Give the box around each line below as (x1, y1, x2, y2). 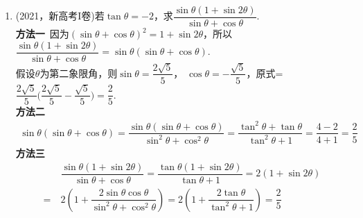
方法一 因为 (15, 26, 69, 41)
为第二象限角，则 (39, 65, 118, 80)
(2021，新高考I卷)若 (15, 8, 105, 23)
